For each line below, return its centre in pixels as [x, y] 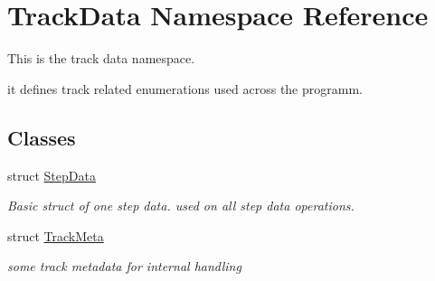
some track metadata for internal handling [124, 266]
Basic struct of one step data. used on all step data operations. [181, 206]
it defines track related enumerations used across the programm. [185, 88]
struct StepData [52, 175]
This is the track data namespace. [101, 58]
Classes [42, 137]
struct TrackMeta [56, 235]
